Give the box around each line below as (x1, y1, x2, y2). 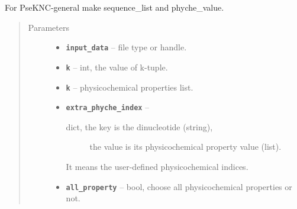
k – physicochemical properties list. (66, 81, 193, 93)
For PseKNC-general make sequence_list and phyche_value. (5, 1, 224, 13)
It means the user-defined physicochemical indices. (66, 160, 248, 172)
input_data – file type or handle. (66, 41, 187, 53)
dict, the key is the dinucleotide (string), (66, 120, 213, 133)
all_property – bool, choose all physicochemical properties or (66, 180, 292, 192)
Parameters (28, 21, 69, 33)
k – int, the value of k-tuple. (66, 60, 168, 73)
